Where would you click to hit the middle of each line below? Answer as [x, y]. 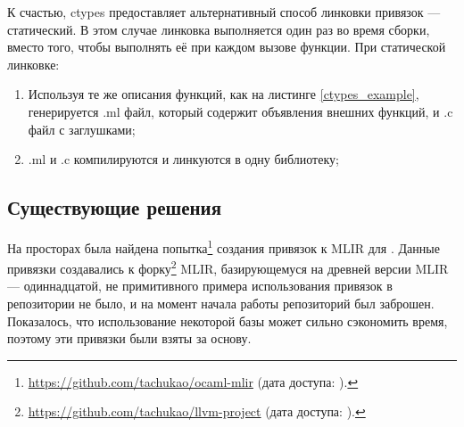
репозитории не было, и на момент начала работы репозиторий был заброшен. [221, 304]
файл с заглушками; [82, 129]
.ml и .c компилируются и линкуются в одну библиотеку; [183, 159]
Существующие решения [115, 207]
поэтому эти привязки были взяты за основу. [129, 338]
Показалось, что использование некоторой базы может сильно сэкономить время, [228, 320]
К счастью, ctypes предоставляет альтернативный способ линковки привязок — [224, 12]
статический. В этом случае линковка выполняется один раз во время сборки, [219, 29]
